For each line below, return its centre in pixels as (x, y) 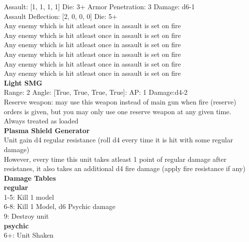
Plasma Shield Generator (47, 130)
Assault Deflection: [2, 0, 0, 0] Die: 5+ (61, 16)
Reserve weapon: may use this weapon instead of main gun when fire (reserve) (120, 101)
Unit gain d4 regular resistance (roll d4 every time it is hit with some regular (118, 140)
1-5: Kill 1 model (29, 197)
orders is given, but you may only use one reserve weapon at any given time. (118, 111)
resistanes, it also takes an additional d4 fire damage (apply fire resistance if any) (125, 168)
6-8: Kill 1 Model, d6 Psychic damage (60, 206)
